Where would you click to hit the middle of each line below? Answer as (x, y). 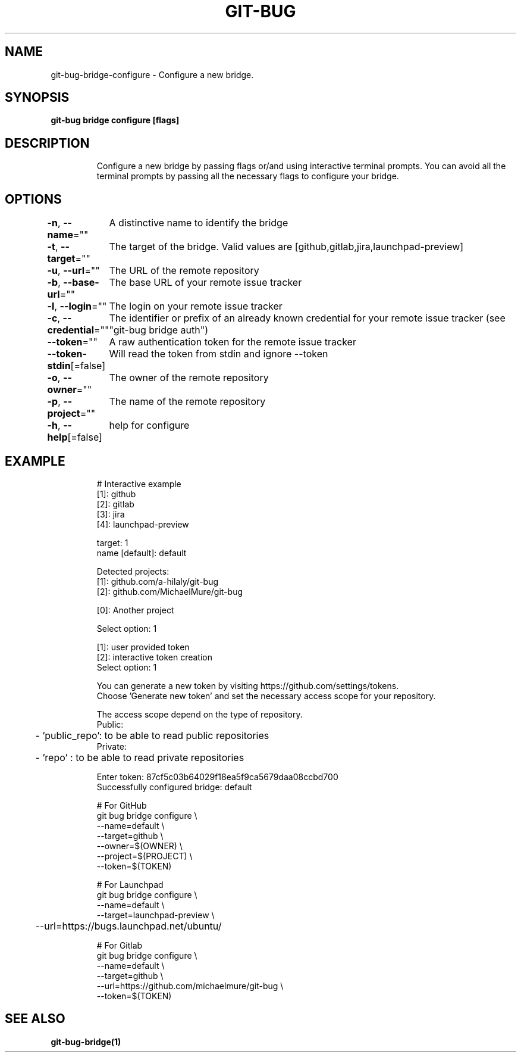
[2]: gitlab (115, 504)
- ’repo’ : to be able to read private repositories (140, 757)
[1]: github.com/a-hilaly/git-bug (158, 581)
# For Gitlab (120, 945)
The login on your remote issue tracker (196, 306)
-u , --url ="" (73, 271)
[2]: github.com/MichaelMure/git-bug (170, 591)
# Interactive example (139, 484)
